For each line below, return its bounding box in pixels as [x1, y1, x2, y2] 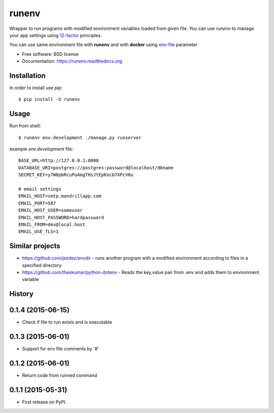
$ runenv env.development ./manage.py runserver [18, 134, 142, 141]
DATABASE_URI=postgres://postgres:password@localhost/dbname [18, 165, 174, 170]
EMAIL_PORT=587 [18, 200, 56, 206]
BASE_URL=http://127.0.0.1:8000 [18, 158, 99, 163]
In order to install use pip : [9, 85, 63, 91]
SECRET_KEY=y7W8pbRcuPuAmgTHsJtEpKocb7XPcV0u [18, 172, 134, 178]
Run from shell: [9, 123, 41, 129]
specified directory [22, 262, 62, 268]
